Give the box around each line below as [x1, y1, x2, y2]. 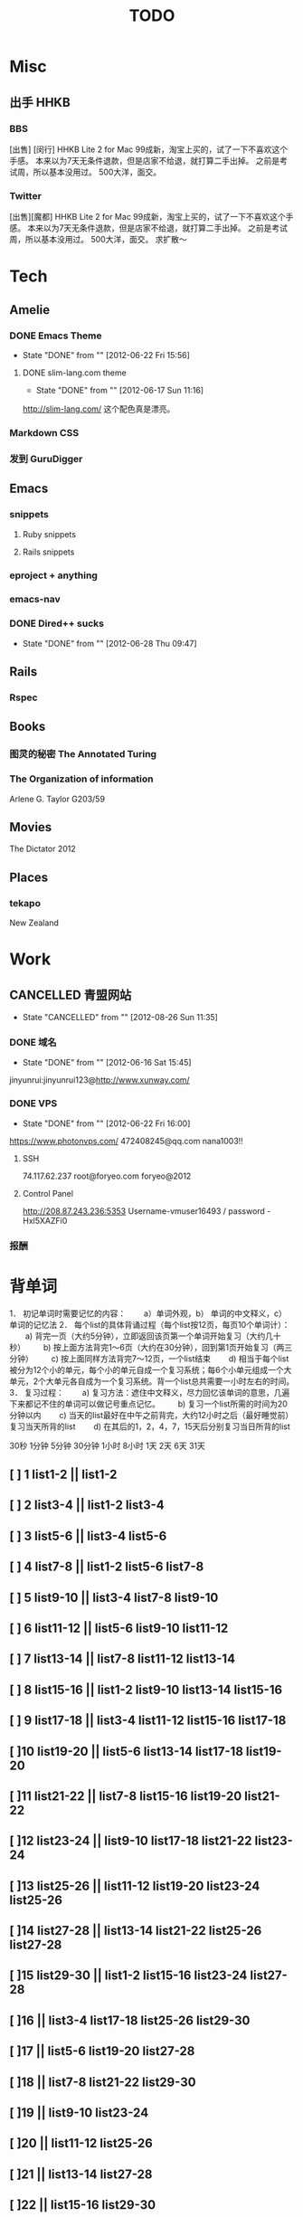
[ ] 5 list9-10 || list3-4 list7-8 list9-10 [9, 1589, 219, 1606]
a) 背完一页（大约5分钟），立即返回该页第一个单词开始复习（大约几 [24, 1331, 274, 1341]
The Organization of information [9, 772, 154, 785]
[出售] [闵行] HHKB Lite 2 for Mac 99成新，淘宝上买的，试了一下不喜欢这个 [9, 144, 289, 155]
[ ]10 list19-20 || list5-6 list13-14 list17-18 [9, 1743, 244, 1759]
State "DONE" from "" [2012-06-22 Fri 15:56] [22, 350, 190, 361]
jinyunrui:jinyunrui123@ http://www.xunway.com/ [9, 1075, 190, 1085]
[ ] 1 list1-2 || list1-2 [9, 1466, 118, 1482]
